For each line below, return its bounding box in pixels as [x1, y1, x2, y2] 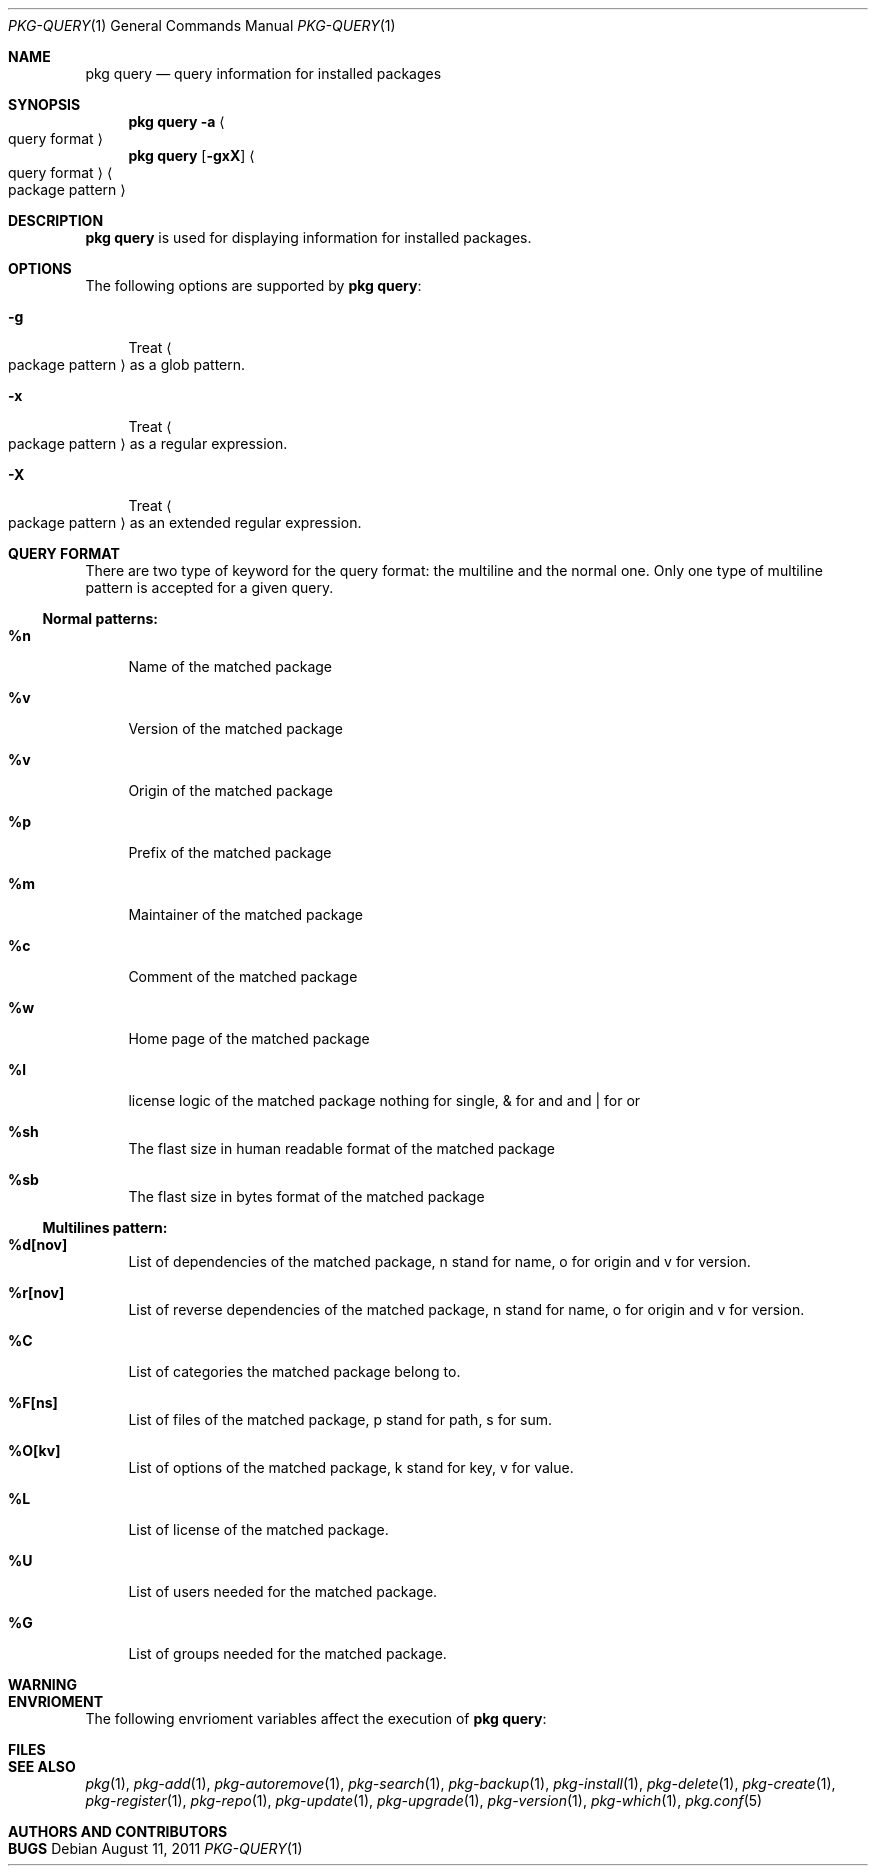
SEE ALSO [8, 1758, 76, 1775]
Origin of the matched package [128, 782, 333, 799]
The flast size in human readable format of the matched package [128, 1140, 555, 1157]
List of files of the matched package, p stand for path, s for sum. [128, 1411, 553, 1428]
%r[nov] [8, 1284, 65, 1301]
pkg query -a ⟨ [128, 113, 225, 130]
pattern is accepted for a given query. [85, 579, 334, 596]
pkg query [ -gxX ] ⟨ [128, 147, 255, 164]
